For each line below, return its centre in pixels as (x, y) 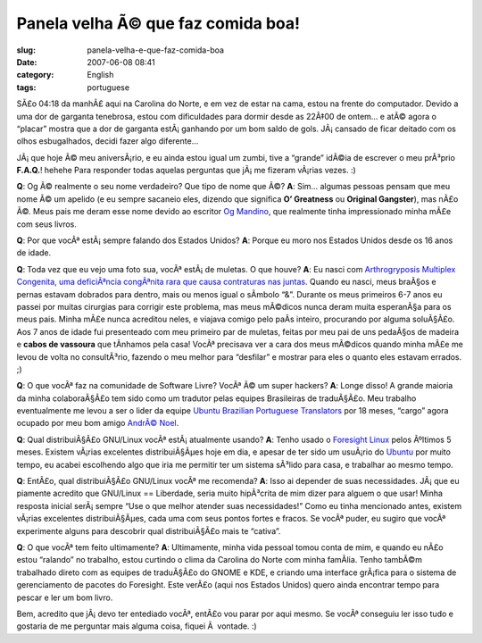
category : (35, 75)
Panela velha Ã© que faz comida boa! (158, 23)
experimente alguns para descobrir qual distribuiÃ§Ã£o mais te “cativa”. (149, 530)
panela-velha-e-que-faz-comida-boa (156, 50)
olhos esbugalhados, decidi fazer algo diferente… (108, 141)
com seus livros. (47, 224)
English (100, 75)
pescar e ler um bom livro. (65, 597)
